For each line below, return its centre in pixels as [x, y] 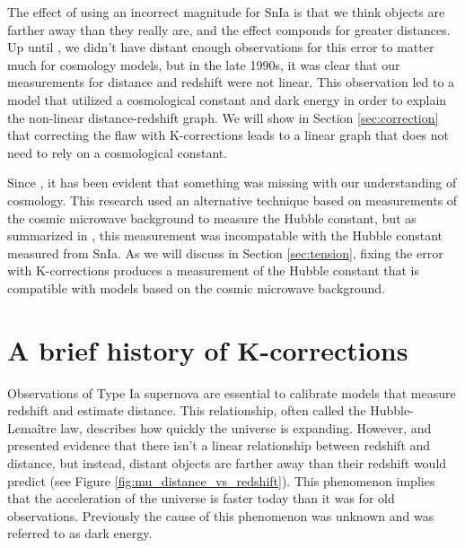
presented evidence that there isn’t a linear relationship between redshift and [219, 445]
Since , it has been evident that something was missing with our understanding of [232, 183]
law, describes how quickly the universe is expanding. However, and [246, 427]
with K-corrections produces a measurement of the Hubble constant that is [214, 270]
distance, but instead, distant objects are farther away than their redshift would [227, 463]
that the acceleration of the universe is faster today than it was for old [201, 498]
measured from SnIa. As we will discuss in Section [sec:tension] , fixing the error [225, 252]
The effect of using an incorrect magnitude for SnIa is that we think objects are [226, 12]
